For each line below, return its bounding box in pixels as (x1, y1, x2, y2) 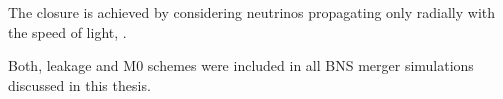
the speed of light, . (8, 21, 127, 42)
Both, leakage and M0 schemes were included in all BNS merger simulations (8, 55, 474, 76)
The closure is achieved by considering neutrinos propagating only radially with (8, 2, 496, 22)
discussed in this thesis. (8, 74, 151, 95)
